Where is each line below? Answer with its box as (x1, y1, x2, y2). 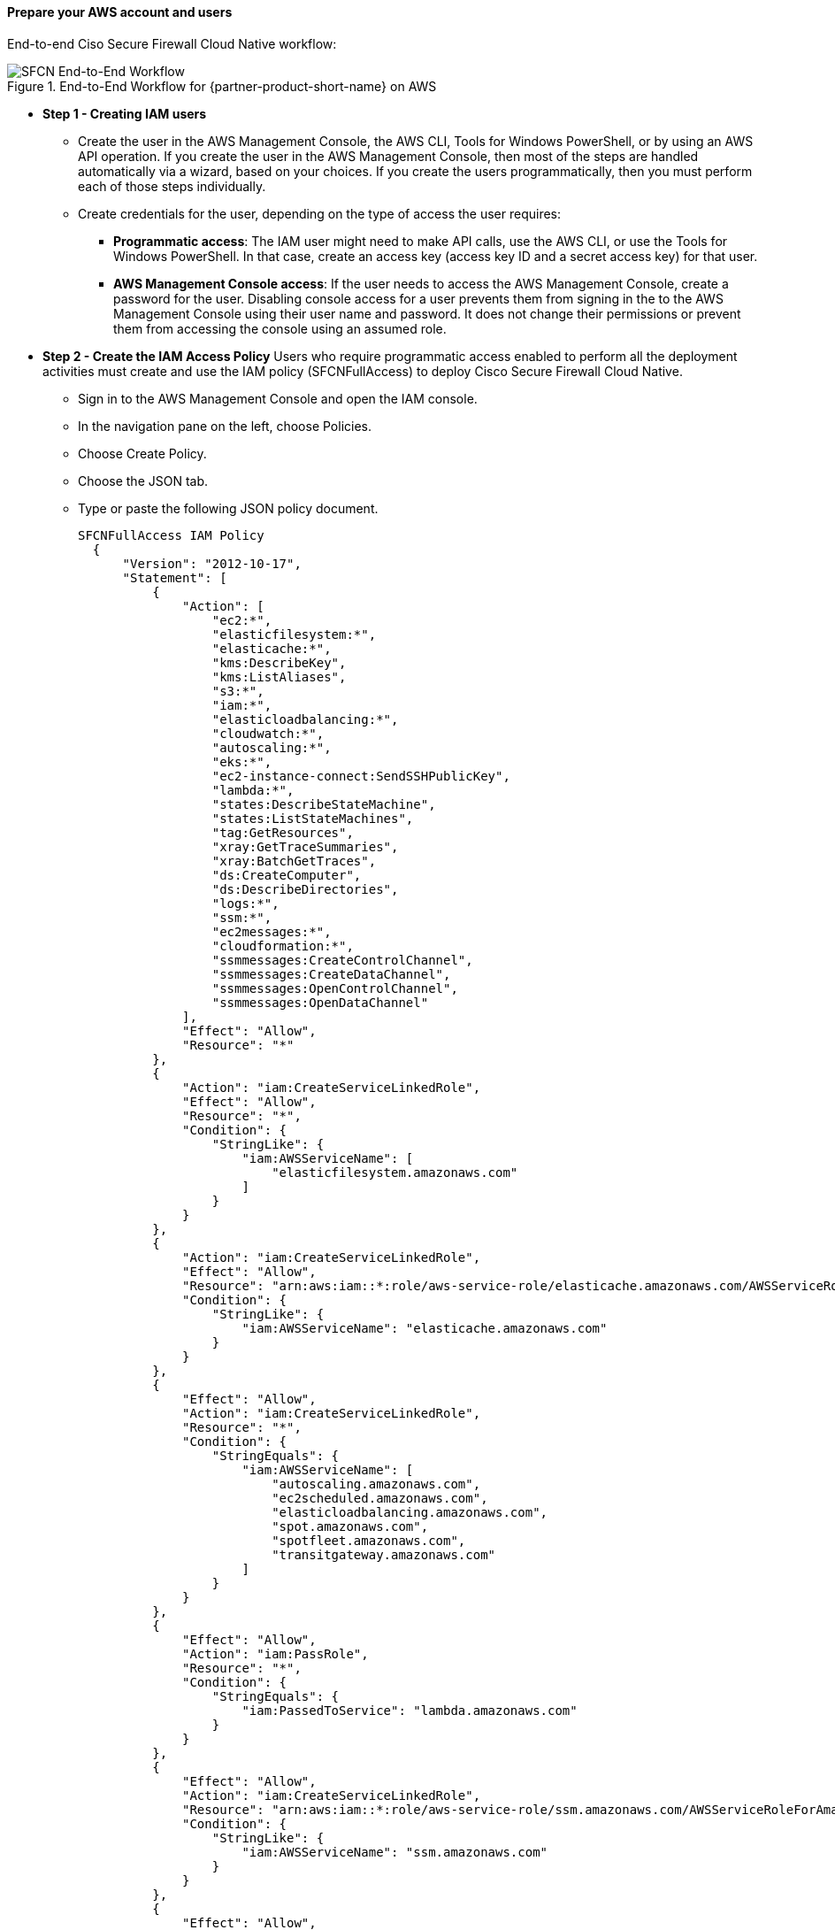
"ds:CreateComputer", (211, 867, 362, 882)
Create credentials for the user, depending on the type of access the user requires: (78, 205, 562, 221)
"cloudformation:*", (211, 938, 354, 953)
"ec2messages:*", (211, 924, 332, 939)
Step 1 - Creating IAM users (42, 105, 207, 121)
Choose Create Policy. (78, 445, 207, 461)
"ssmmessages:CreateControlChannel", (211, 952, 473, 967)
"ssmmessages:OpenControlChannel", (211, 980, 458, 996)
